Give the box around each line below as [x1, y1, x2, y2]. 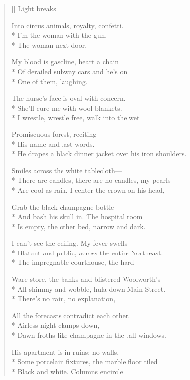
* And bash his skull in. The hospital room [11, 211, 143, 222]
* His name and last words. [11, 138, 95, 149]
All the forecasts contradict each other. [11, 310, 130, 320]
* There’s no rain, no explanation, [11, 293, 116, 304]
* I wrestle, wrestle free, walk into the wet [11, 112, 140, 123]
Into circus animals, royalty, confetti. [11, 20, 124, 30]
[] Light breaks [11, 3, 56, 13]
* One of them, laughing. [11, 76, 88, 86]
